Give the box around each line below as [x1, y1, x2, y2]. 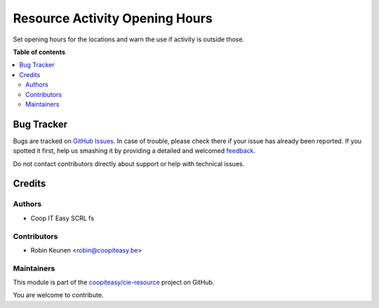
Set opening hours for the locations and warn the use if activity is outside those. [13, 35, 245, 43]
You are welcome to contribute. [13, 291, 104, 300]
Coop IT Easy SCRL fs [30, 214, 95, 222]
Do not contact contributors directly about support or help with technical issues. [13, 159, 245, 168]
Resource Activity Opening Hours [13, 11, 213, 26]
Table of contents [13, 48, 66, 56]
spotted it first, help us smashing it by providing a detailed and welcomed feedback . [13, 147, 256, 155]
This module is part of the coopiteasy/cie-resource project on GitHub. [13, 278, 215, 287]
